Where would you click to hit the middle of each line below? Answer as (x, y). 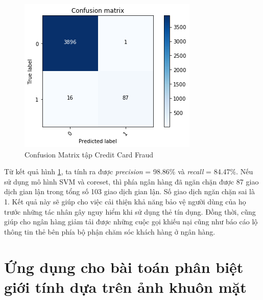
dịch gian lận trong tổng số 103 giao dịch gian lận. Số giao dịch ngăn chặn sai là (129, 191)
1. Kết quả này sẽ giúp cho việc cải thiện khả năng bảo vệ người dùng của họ (125, 201)
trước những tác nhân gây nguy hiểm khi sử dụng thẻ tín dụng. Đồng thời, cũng (130, 211)
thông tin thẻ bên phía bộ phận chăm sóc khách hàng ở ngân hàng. (110, 231)
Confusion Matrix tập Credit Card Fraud (89, 154)
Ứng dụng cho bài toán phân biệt (124, 267)
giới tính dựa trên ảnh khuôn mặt (125, 286)
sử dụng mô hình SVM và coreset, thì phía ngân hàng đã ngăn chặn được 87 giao (131, 181)
